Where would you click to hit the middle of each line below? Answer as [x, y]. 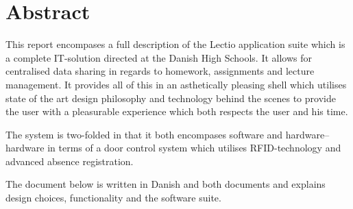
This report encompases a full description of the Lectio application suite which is [175, 44]
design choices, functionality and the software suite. [113, 198]
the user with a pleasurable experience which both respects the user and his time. [177, 111]
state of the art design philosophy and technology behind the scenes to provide [171, 98]
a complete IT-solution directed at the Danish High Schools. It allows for [159, 57]
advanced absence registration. [70, 161]
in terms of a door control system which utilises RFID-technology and [194, 148]
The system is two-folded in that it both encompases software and [144, 134]
